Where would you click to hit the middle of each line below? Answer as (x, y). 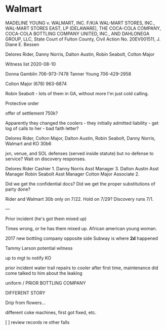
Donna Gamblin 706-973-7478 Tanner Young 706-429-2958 (68, 74)
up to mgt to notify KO (28, 258)
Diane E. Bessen (22, 44)
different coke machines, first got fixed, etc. (51, 312)
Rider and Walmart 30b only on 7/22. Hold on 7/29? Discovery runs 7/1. (79, 199)
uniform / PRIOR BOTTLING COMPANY (46, 283)
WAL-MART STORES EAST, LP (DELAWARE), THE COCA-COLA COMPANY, (83, 28)
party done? (18, 189)
